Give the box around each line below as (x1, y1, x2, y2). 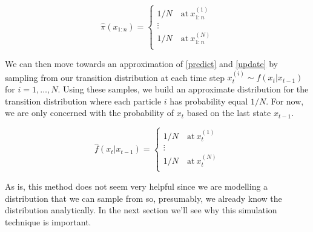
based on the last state (186, 106, 271, 119)
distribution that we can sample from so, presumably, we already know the (5, 192, 282, 204)
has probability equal (170, 94, 248, 107)
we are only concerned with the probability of (5, 106, 174, 119)
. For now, (266, 94, 304, 107)
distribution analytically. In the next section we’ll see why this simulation (5, 204, 277, 216)
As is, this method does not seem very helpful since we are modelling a (5, 179, 268, 192)
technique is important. (5, 215, 91, 228)
